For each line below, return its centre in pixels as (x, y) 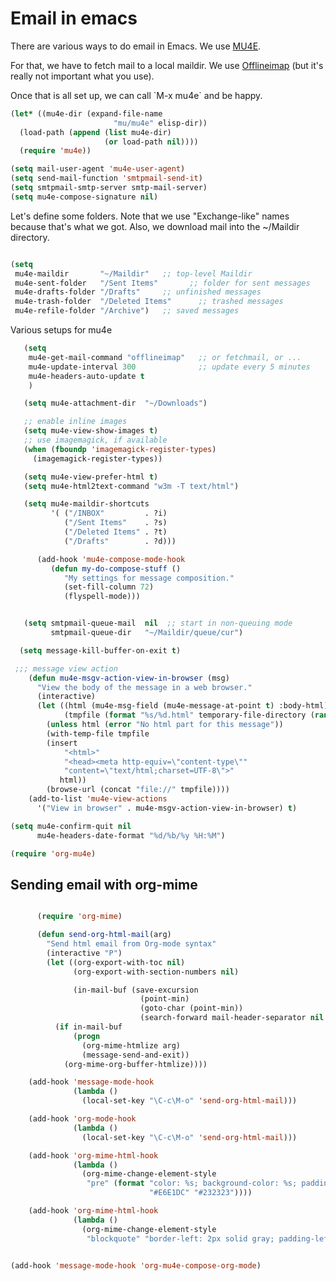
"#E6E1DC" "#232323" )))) (200, 1193)
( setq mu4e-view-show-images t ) (91, 431)
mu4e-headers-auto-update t (86, 376)
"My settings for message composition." (149, 578)
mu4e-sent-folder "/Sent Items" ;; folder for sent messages (162, 283)
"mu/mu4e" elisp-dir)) (160, 123)
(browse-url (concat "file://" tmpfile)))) (138, 790)
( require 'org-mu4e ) (53, 853)
